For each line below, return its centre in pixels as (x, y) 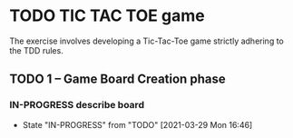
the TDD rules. (36, 50)
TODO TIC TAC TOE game (107, 16)
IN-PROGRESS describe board (77, 105)
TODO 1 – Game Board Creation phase (117, 79)
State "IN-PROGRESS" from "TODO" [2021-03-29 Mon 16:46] (137, 124)
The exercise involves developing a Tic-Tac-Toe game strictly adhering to (146, 41)
